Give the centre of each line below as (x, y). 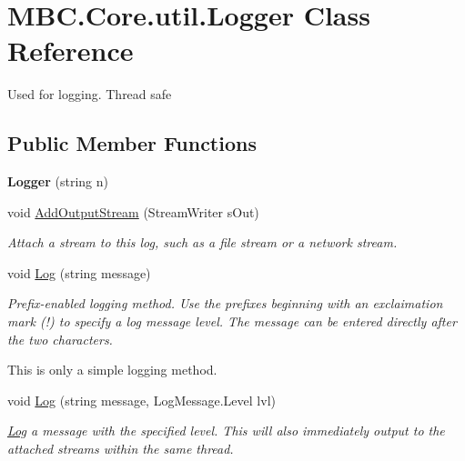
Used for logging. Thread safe (90, 94)
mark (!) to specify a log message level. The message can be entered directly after (232, 321)
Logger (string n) (58, 181)
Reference (71, 50)
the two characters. (60, 339)
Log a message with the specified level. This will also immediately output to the (226, 431)
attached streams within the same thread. (121, 449)
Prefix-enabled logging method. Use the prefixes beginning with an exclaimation (225, 303)
